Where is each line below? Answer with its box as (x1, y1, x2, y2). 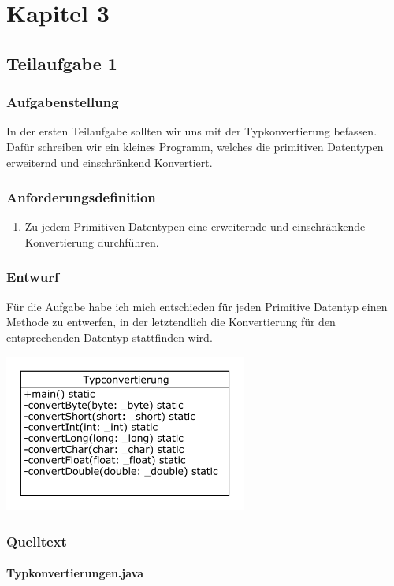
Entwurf (6, 267, 59, 287)
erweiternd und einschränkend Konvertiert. (6, 154, 213, 170)
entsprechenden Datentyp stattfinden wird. (6, 328, 213, 345)
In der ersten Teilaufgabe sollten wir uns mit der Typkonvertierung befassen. (6, 123, 377, 139)
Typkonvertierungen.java (6, 565, 144, 581)
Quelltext (6, 531, 67, 551)
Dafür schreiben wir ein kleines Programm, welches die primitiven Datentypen (6, 138, 384, 154)
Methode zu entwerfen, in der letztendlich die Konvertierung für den (6, 313, 336, 330)
